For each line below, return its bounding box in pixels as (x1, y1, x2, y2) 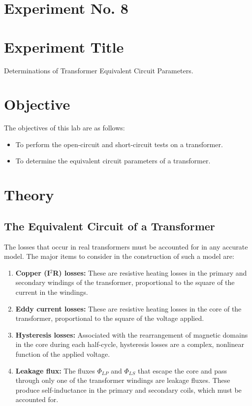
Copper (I (15, 267, 50, 278)
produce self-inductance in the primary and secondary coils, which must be (15, 384, 242, 395)
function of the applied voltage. (15, 348, 110, 359)
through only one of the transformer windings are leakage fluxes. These (15, 375, 230, 385)
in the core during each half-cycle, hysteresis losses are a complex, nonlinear (15, 339, 244, 349)
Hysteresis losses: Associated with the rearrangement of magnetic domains (15, 329, 248, 340)
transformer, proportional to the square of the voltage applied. (15, 313, 204, 323)
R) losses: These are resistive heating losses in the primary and (53, 267, 247, 278)
